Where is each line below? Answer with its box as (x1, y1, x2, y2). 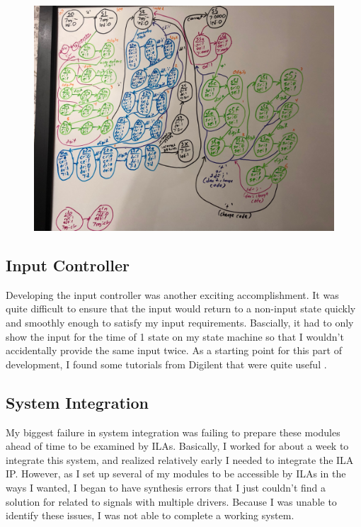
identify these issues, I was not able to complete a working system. (6, 508, 294, 523)
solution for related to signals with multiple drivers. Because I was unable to (6, 494, 337, 509)
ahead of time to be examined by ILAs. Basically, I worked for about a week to (6, 438, 349, 453)
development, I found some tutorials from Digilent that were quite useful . (6, 356, 327, 371)
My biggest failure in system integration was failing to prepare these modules (6, 424, 340, 439)
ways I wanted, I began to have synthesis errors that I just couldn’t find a (6, 480, 326, 494)
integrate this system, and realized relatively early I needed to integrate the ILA (6, 452, 354, 467)
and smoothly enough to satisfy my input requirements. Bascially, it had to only (6, 314, 354, 329)
